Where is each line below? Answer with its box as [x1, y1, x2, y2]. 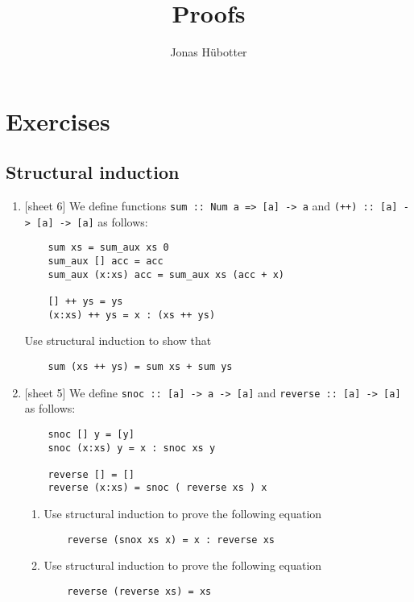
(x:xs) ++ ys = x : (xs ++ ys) [48, 309, 216, 321]
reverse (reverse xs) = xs [67, 585, 212, 597]
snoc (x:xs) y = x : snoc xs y [48, 442, 216, 454]
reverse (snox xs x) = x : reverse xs [67, 533, 275, 546]
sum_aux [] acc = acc [48, 255, 164, 268]
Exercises [6, 104, 110, 137]
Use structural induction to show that [24, 332, 212, 349]
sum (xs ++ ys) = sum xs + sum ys [48, 360, 233, 372]
